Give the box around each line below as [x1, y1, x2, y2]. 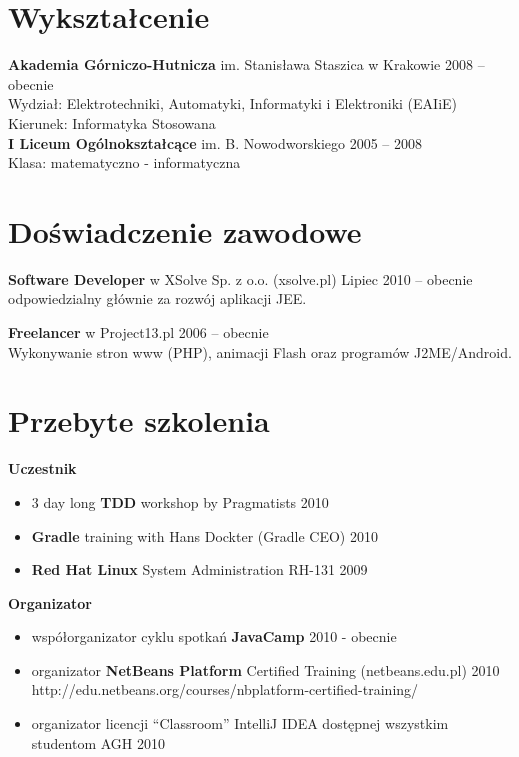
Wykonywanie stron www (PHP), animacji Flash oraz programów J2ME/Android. [8, 341, 512, 362]
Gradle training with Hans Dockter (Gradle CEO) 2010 [31, 525, 378, 546]
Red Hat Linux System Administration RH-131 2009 [31, 559, 368, 580]
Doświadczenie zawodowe [8, 210, 362, 251]
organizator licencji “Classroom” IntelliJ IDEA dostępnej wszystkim [31, 713, 449, 734]
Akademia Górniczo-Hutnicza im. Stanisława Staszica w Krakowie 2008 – [8, 54, 485, 75]
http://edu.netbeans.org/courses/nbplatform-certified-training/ [31, 679, 419, 700]
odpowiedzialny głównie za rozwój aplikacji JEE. [8, 288, 307, 309]
